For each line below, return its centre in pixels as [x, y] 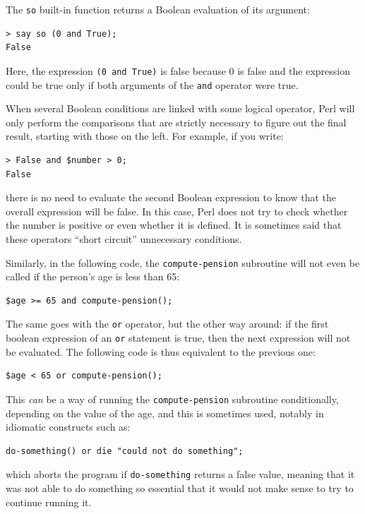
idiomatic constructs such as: [68, 427]
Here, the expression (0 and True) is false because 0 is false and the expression [178, 70]
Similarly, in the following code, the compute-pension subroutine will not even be [183, 262]
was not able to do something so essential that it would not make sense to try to [180, 488]
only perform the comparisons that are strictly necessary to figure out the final [176, 122]
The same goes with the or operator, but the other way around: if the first [167, 324]
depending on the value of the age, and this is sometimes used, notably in [165, 413]
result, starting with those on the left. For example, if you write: [145, 136]
